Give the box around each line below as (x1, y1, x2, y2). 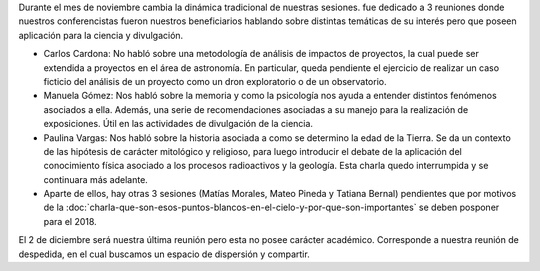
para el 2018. (43, 215, 97, 227)
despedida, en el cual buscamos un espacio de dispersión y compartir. (18, 248, 310, 260)
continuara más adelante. (43, 173, 149, 185)
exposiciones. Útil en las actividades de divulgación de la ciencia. (43, 118, 314, 130)
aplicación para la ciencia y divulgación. (18, 29, 184, 41)
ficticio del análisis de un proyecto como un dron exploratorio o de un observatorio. (43, 75, 387, 87)
